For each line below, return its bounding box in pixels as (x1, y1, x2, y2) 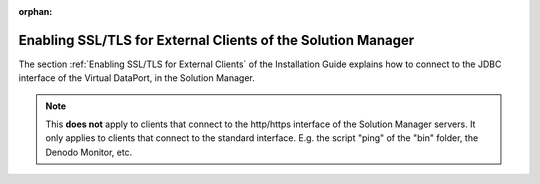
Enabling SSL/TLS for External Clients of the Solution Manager (18, 31, 415, 49)
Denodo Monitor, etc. (45, 146, 133, 158)
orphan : (18, 6, 53, 17)
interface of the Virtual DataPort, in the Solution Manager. (18, 72, 255, 84)
